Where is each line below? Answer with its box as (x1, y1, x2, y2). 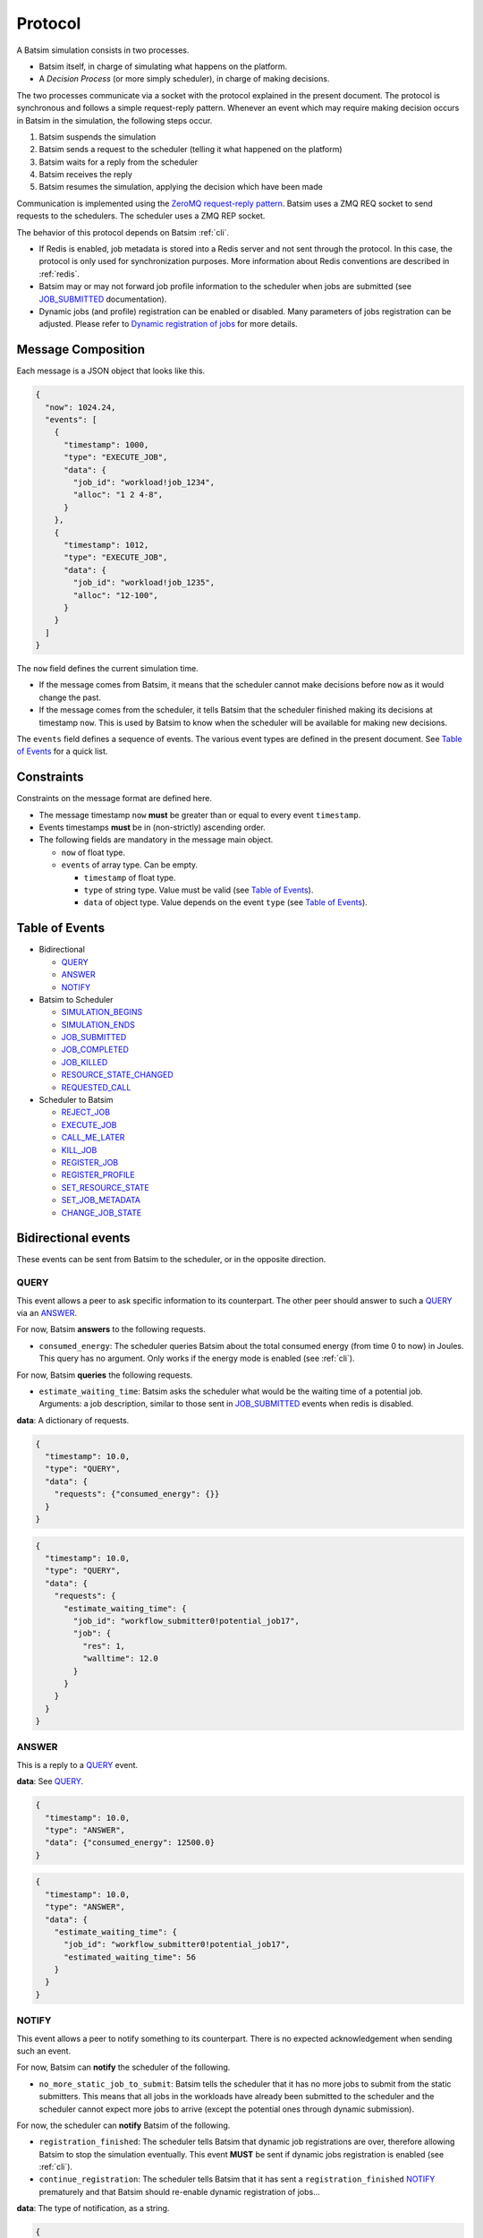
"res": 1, (81, 1641, 125, 1651)
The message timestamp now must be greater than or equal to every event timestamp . (38, 809, 361, 820)
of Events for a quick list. (16, 746, 108, 756)
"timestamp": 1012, (64, 540, 149, 550)
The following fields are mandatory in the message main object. (38, 834, 274, 845)
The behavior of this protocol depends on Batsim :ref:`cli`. (16, 226, 230, 237)
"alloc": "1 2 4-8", (72, 490, 164, 500)
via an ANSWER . (16, 1307, 78, 1318)
